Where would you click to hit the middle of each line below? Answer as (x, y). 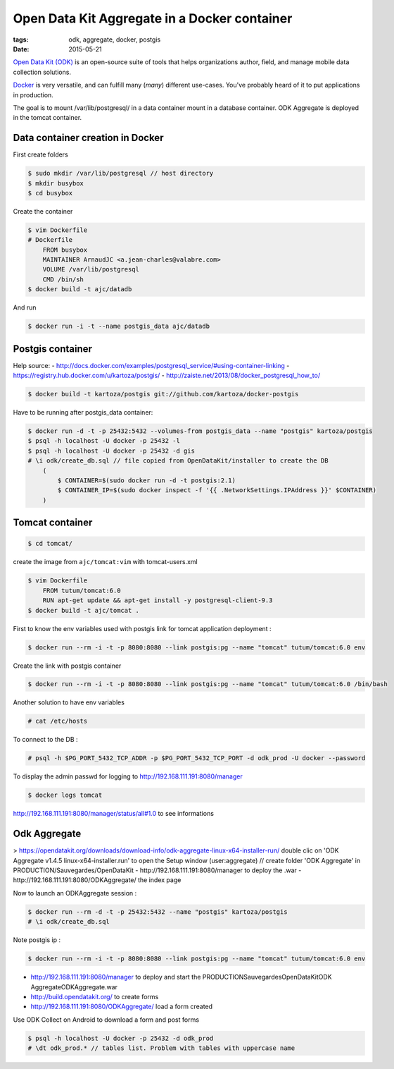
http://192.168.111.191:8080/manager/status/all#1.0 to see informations (114, 814)
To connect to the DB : (45, 740)
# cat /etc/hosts (58, 721)
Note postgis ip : (37, 940)
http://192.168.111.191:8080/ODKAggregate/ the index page (97, 880)
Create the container (43, 211)
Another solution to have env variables (69, 702)
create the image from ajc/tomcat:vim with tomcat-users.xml (105, 562)
